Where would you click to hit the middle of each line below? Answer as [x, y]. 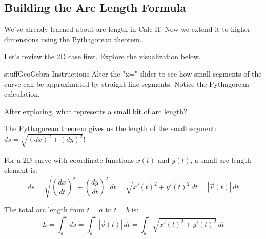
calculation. [22, 94]
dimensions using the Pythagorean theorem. [73, 39]
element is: [21, 170]
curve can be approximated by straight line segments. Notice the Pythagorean [127, 84]
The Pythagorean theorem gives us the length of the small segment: [110, 128]
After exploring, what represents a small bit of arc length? [96, 111]
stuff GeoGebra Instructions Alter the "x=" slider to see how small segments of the [133, 73]
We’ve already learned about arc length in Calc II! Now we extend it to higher [127, 29]
